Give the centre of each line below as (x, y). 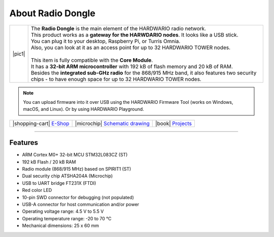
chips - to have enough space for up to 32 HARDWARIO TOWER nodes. (116, 79)
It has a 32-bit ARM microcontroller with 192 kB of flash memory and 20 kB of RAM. (132, 66)
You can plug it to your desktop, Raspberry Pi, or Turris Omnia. (106, 41)
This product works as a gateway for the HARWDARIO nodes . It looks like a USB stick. (134, 34)
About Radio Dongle (53, 13)
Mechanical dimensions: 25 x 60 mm (60, 226)
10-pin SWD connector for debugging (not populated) (78, 197)
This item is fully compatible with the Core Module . (92, 60)
